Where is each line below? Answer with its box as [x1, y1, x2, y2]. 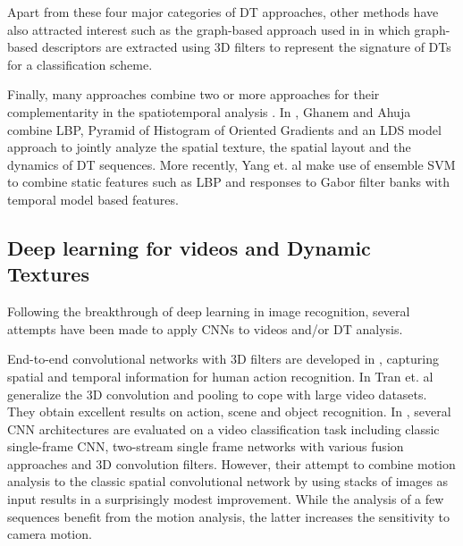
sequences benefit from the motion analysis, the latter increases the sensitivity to [7, 507, 450, 525]
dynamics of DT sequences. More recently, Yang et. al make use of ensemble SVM [7, 155, 456, 173]
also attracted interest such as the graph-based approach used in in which [7, 20, 410, 38]
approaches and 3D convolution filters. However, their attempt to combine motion [7, 454, 456, 473]
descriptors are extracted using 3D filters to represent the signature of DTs [41, 38, 451, 56]
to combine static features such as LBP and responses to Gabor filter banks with [7, 172, 450, 191]
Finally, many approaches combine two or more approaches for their [7, 85, 380, 104]
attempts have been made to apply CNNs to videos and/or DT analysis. [7, 319, 403, 338]
